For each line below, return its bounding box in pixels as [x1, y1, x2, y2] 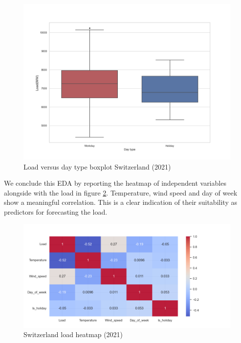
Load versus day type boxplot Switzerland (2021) [23, 161, 171, 171]
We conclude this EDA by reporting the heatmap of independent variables [4, 178, 226, 188]
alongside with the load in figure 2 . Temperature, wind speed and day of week [4, 187, 238, 197]
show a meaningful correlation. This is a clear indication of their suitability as [4, 197, 237, 207]
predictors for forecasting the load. [4, 206, 108, 217]
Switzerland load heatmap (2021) [23, 329, 123, 340]
